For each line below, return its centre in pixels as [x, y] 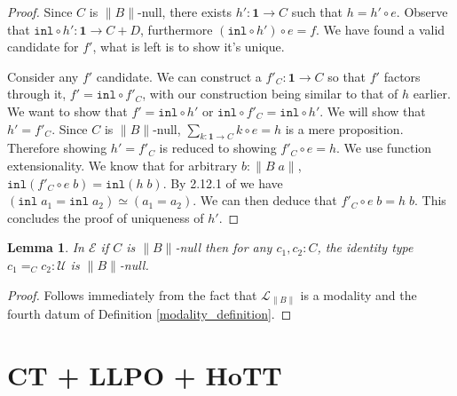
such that [317, 12]
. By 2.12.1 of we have [223, 182]
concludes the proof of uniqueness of [106, 217]
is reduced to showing [218, 148]
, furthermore [177, 29]
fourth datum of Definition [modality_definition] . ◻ [150, 313]
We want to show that [67, 111]
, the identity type [365, 247]
